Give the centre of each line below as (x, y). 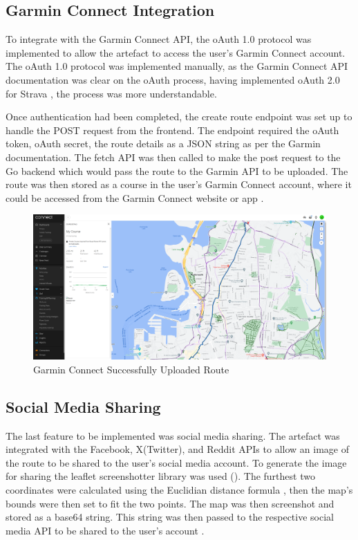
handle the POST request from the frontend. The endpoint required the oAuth (172, 130)
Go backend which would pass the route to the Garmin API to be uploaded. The (177, 170)
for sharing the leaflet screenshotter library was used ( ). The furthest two (160, 476)
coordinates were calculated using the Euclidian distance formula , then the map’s (179, 490)
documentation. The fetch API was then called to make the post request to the (173, 157)
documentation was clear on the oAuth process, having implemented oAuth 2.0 (173, 79)
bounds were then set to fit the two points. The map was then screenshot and (170, 503)
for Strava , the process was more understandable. (111, 93)
